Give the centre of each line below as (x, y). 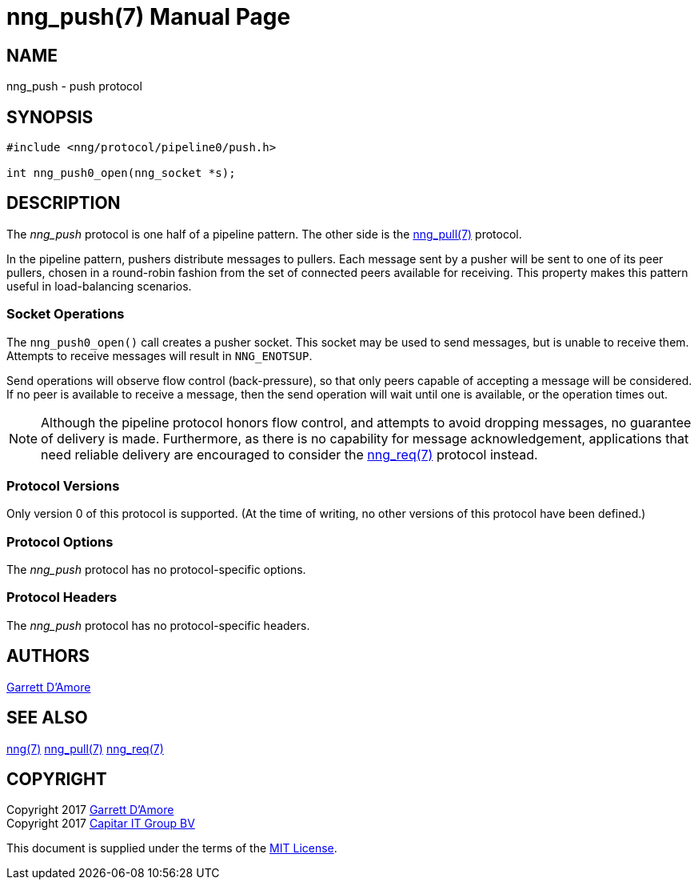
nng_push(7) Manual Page (149, 17)
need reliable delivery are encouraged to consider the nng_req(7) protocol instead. (289, 454)
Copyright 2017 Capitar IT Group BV (101, 824)
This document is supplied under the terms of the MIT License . (172, 848)
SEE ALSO (47, 718)
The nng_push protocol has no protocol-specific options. (156, 570)
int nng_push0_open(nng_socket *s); (121, 173)
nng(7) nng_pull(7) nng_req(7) (85, 748)
